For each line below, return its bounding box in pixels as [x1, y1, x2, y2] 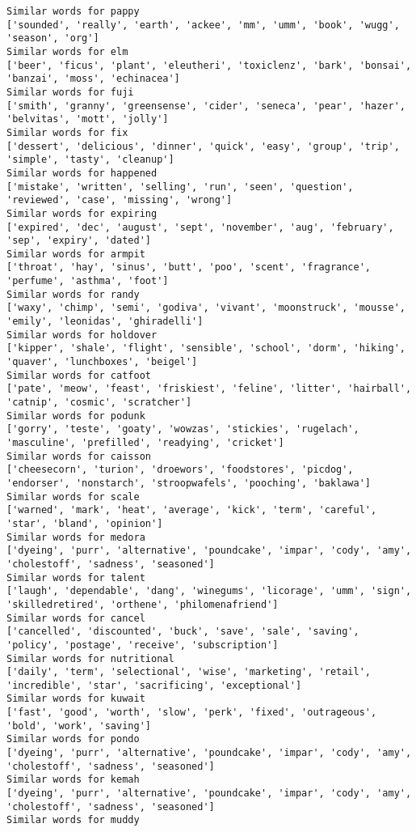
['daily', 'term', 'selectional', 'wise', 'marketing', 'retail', [6, 666, 372, 678]
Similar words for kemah [6, 774, 140, 786]
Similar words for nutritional [6, 652, 174, 664]
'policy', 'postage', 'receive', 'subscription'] [6, 639, 279, 651]
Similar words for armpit [6, 248, 145, 260]
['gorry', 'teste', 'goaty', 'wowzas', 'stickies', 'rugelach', [6, 423, 359, 435]
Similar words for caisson [6, 450, 151, 462]
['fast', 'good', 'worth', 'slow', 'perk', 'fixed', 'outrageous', [6, 707, 377, 719]
